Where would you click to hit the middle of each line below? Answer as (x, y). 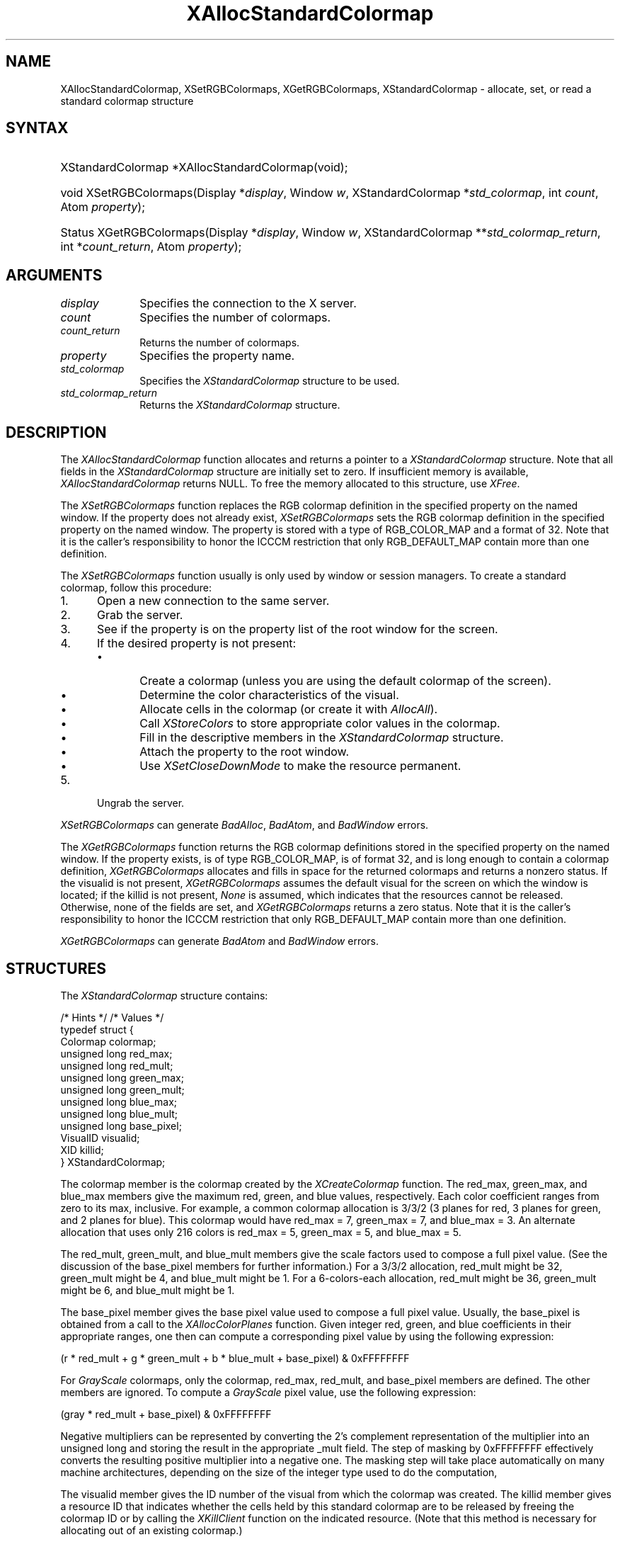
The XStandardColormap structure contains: (164, 995)
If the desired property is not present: (196, 644)
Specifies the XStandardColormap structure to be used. (270, 381)
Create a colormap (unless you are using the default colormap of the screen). (345, 681)
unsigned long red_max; (116, 1053)
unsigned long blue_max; (119, 1101)
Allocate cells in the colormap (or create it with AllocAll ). (289, 709)
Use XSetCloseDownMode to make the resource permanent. (300, 766)
